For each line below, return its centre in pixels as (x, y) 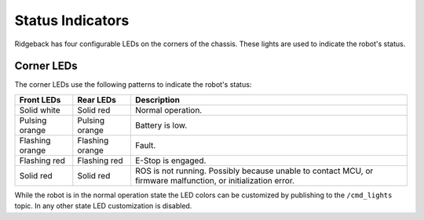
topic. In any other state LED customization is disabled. (103, 206)
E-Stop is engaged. (170, 160)
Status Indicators (72, 20)
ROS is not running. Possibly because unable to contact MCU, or (254, 171)
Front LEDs (40, 99)
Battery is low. (161, 125)
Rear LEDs (97, 99)
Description (157, 99)
